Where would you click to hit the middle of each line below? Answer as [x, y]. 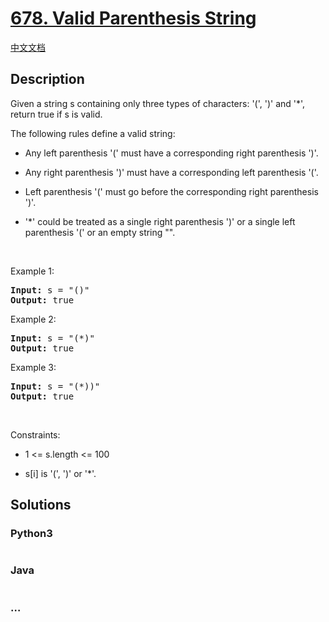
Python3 [31, 534]
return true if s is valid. [56, 114]
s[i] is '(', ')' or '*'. [60, 473]
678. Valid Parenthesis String [133, 18]
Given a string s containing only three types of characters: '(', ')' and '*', [158, 103]
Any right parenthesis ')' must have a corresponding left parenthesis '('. [171, 172]
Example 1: [32, 271]
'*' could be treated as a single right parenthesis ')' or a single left [160, 221]
